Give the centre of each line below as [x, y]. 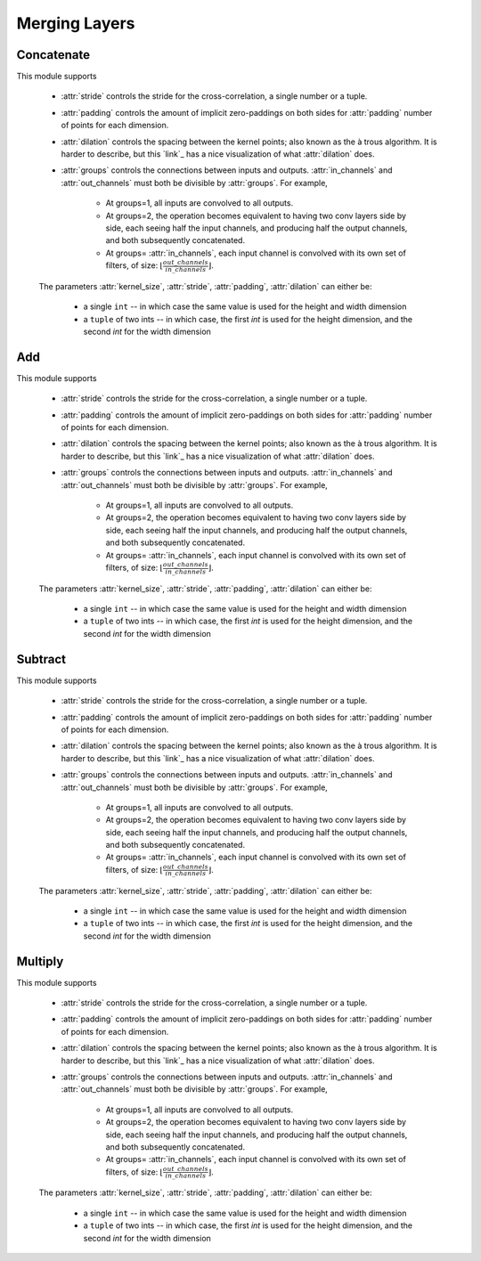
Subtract [41, 659]
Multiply [40, 961]
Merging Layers [76, 23]
